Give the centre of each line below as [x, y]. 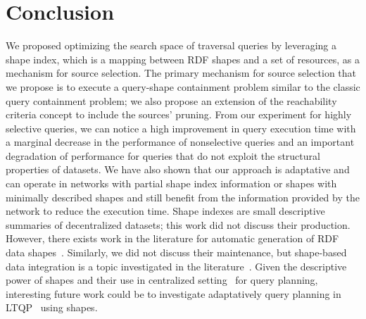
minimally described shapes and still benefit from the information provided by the [183, 197]
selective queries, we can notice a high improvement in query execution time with [181, 128]
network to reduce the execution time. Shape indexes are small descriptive [165, 211]
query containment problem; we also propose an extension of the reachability [171, 100]
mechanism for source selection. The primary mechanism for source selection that [181, 73]
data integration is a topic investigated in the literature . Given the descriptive [176, 266]
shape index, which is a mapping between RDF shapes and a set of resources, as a [183, 59]
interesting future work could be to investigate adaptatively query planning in [173, 293]
